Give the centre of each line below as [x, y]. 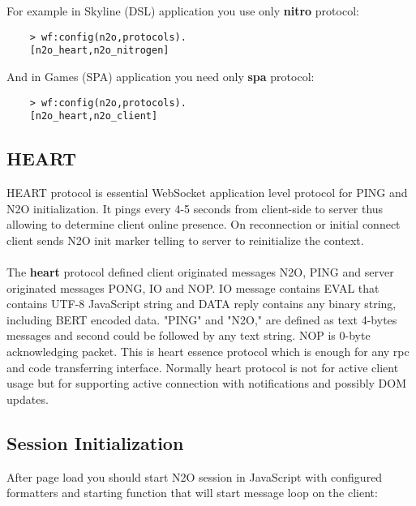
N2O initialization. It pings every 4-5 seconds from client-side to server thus [195, 208]
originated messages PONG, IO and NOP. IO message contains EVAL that [193, 287]
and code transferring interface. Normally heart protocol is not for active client [203, 367]
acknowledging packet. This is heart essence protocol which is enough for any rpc [208, 351]
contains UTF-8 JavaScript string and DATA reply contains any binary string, [202, 304]
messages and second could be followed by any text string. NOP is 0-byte [189, 335]
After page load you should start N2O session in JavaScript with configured [195, 476]
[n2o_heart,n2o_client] [94, 116]
